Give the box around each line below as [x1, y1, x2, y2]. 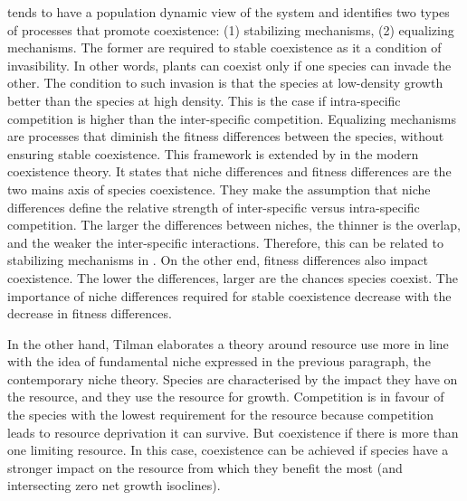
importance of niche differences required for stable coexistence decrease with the [7, 286, 452, 305]
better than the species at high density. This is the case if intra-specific [7, 90, 401, 109]
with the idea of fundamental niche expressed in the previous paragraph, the [7, 352, 431, 371]
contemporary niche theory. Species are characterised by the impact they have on [7, 369, 458, 388]
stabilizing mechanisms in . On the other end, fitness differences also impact [7, 250, 428, 269]
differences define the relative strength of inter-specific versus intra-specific [7, 197, 420, 216]
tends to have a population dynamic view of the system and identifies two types [7, 3, 450, 21]
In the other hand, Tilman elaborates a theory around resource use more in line [7, 334, 449, 353]
